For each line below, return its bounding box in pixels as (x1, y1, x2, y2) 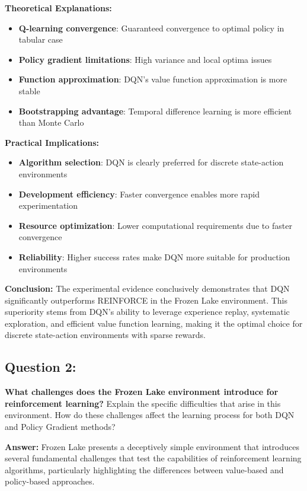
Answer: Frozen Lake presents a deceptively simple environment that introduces (5, 440, 300, 452)
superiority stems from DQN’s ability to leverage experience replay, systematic (5, 305, 290, 318)
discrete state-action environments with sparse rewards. (5, 329, 206, 341)
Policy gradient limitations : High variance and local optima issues (18, 53, 272, 65)
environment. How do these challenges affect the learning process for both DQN (5, 409, 295, 421)
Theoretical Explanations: (5, 2, 112, 14)
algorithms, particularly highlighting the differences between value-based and (5, 463, 284, 476)
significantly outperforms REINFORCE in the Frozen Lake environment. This (5, 294, 287, 306)
